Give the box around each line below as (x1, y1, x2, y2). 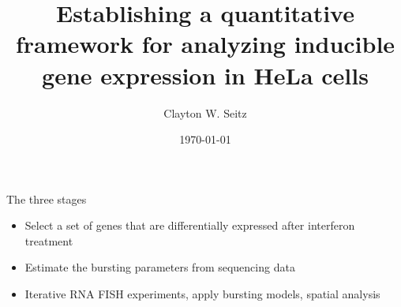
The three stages (6, 190, 87, 207)
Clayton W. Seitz (163, 104, 247, 121)
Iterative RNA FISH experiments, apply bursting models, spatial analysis (24, 286, 380, 302)
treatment (24, 232, 73, 249)
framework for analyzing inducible (15, 28, 395, 60)
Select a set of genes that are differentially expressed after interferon (24, 217, 355, 234)
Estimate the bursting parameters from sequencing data (24, 259, 295, 275)
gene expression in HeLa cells (42, 58, 369, 91)
